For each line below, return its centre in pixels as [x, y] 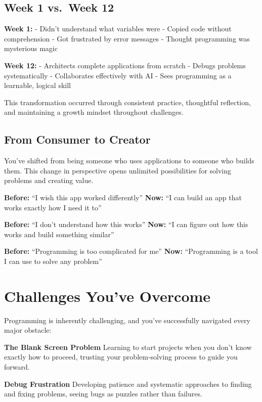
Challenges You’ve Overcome [107, 296]
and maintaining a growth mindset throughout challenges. [94, 112]
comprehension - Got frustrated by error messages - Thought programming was [127, 38]
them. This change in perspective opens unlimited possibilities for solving [118, 170]
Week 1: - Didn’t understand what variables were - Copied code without [118, 29]
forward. [17, 367]
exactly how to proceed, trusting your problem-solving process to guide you [121, 357]
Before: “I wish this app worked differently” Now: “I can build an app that [123, 197]
